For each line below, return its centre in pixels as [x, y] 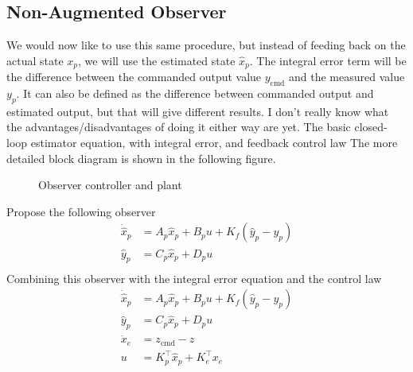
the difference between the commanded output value [134, 77]
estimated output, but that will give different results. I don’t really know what [198, 111]
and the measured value [347, 77]
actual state [35, 60]
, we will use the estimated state [157, 60]
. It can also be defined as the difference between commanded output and [195, 93]
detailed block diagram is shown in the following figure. [141, 158]
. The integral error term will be [328, 60]
